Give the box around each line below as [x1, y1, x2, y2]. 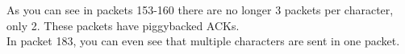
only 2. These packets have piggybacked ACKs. [6, 17, 240, 33]
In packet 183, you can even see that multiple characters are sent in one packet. [6, 33, 400, 49]
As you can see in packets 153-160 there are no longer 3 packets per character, [6, 2, 394, 17]
